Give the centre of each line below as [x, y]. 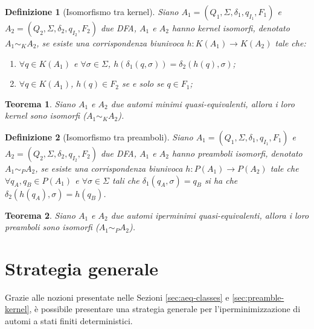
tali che [126, 180]
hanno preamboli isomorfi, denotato [237, 153]
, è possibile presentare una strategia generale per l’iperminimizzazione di [165, 309]
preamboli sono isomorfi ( [52, 227]
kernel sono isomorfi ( [46, 115]
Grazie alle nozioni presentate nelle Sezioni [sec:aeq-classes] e [117, 297]
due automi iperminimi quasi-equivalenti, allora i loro [210, 215]
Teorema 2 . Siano [40, 215]
